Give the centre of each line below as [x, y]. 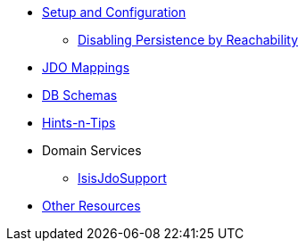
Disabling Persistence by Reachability [188, 40]
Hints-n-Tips [79, 123]
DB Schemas [80, 95]
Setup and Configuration [114, 12]
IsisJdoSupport [122, 178]
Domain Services [92, 150]
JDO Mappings [86, 67]
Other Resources [91, 206]
